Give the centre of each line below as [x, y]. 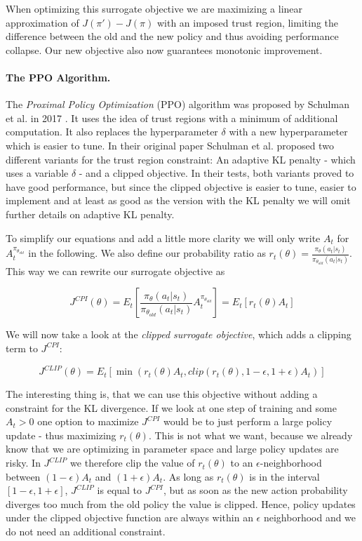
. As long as [188, 476]
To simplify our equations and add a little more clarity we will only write [163, 238]
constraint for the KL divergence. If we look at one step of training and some [171, 407]
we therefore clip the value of [133, 463]
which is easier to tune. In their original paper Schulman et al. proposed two [170, 145]
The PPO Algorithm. [58, 77]
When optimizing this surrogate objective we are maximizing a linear [154, 8]
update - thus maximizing [61, 435]
